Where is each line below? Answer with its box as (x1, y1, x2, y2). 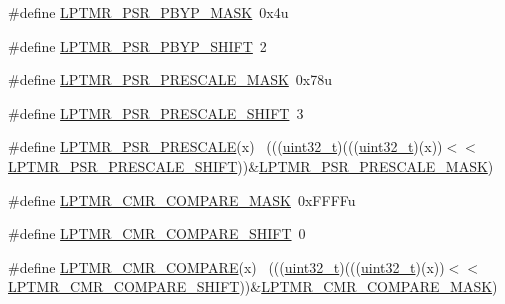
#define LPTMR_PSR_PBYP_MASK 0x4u (8, 2, 289, 22)
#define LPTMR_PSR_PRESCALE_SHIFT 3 (8, 102, 304, 123)
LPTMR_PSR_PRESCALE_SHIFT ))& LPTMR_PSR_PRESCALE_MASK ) (8, 155, 494, 176)
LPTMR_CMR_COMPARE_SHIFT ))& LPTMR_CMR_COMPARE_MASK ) (8, 276, 498, 297)
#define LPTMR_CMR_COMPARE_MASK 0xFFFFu (8, 189, 356, 210)
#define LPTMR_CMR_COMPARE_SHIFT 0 (8, 223, 306, 244)
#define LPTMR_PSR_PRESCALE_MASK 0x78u (8, 69, 333, 90)
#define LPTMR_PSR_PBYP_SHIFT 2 (8, 35, 267, 56)
